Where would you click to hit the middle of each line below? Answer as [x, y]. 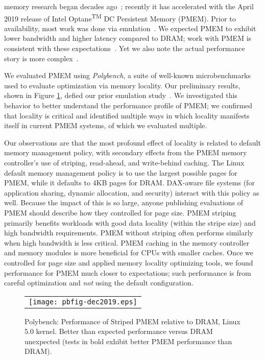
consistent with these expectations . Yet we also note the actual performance [125, 48]
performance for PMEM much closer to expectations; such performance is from [128, 272]
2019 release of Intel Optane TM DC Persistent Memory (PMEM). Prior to [120, 17]
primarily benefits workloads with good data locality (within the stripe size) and [130, 222]
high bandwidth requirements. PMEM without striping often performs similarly [129, 233]
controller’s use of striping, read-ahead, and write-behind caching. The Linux [124, 162]
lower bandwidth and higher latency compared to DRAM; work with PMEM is [128, 38]
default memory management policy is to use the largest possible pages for [121, 172]
